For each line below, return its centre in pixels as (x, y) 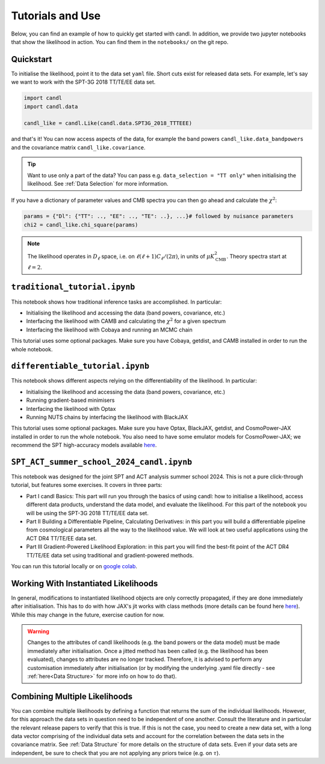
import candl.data (51, 106)
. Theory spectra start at (257, 256)
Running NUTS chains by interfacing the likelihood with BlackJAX (107, 417)
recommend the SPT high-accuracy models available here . (84, 445)
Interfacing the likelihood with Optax (71, 409)
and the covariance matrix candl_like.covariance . (78, 147)
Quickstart (32, 59)
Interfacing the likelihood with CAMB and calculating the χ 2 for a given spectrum (126, 321)
